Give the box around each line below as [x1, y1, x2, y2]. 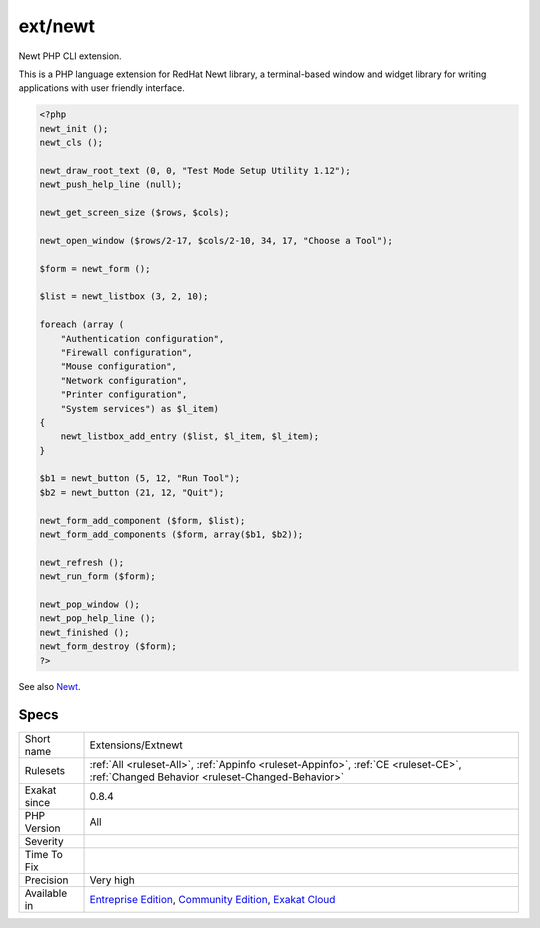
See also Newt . [18, 680, 81, 692]
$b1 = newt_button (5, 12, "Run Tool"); [39, 473, 240, 484]
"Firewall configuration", [60, 346, 194, 358]
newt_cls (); [39, 137, 104, 149]
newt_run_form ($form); [39, 571, 157, 582]
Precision [24, 873, 69, 887]
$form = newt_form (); [39, 263, 151, 274]
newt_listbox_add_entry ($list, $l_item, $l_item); [60, 431, 320, 442]
